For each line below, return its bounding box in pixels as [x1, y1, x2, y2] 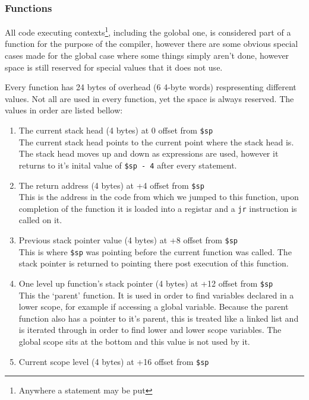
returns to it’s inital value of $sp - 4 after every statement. [18, 158, 237, 171]
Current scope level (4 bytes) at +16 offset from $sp [18, 355, 209, 367]
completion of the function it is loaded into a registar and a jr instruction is [18, 202, 297, 214]
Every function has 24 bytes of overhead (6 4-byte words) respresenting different [5, 81, 297, 93]
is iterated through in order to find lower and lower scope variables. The [18, 323, 282, 336]
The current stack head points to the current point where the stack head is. [18, 135, 294, 148]
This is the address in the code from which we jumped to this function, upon [18, 191, 299, 203]
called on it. [18, 214, 62, 226]
